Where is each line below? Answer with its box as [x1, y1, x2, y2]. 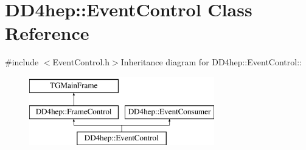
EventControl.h [52, 56, 110, 68]
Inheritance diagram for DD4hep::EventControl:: [120, 56, 302, 68]
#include [5, 56, 39, 68]
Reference [5, 21, 89, 45]
